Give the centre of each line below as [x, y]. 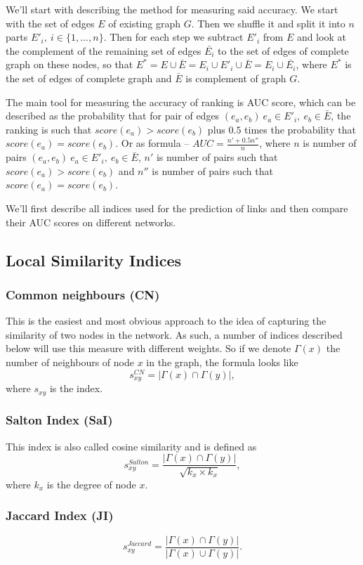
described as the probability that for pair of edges [113, 116]
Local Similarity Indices [94, 260]
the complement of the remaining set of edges [104, 50]
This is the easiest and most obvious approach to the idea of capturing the [166, 321]
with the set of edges [50, 23]
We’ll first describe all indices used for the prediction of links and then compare [177, 208]
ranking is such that [49, 129]
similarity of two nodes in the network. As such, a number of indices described [174, 334]
